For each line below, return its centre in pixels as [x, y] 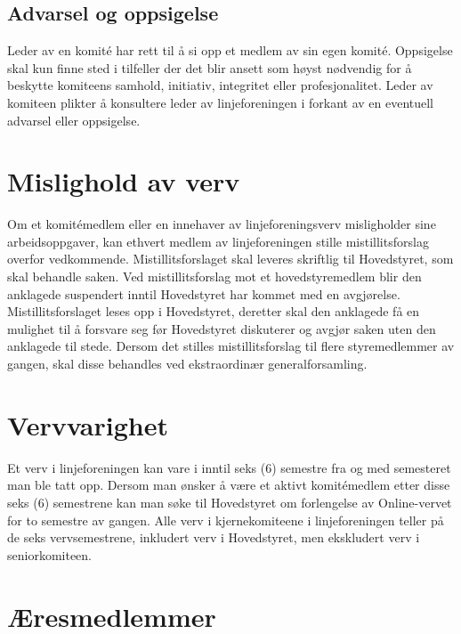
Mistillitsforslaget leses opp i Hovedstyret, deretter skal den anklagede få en [214, 311]
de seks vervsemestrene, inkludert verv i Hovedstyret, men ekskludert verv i [214, 537]
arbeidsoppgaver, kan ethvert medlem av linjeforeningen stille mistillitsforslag [218, 241]
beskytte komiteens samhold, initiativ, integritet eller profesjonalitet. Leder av [220, 85]
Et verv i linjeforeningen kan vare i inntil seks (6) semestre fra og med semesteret [229, 467]
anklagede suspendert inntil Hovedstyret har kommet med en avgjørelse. [204, 293]
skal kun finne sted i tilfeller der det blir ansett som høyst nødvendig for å [210, 67]
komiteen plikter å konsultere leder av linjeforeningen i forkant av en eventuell [221, 102]
